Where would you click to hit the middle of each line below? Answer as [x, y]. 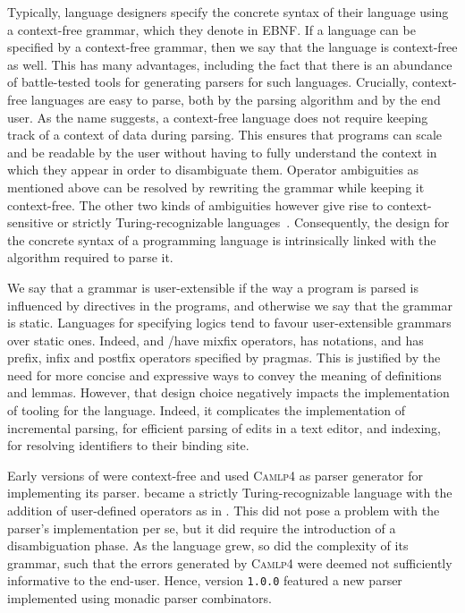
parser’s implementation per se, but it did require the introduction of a [202, 528]
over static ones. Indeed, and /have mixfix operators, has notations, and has [216, 340]
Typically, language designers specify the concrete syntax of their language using [228, 12]
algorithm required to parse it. [90, 257]
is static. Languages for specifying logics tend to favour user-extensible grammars [229, 323]
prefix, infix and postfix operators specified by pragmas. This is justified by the [224, 358]
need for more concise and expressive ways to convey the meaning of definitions [224, 375]
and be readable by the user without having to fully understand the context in [222, 152]
